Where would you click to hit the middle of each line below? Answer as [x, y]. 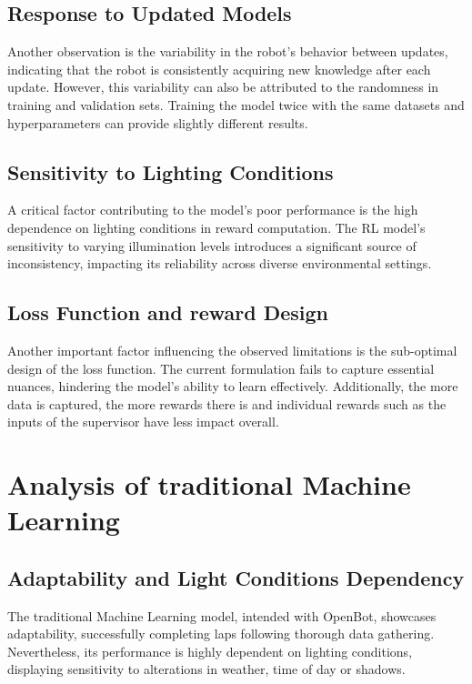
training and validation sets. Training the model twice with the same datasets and [236, 104]
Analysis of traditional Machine [209, 484]
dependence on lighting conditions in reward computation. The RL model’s [216, 227]
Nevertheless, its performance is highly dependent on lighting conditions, [210, 651]
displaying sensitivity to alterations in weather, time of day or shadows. [206, 669]
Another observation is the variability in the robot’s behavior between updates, [228, 51]
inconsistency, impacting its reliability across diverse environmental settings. [220, 263]
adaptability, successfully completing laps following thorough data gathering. [221, 634]
